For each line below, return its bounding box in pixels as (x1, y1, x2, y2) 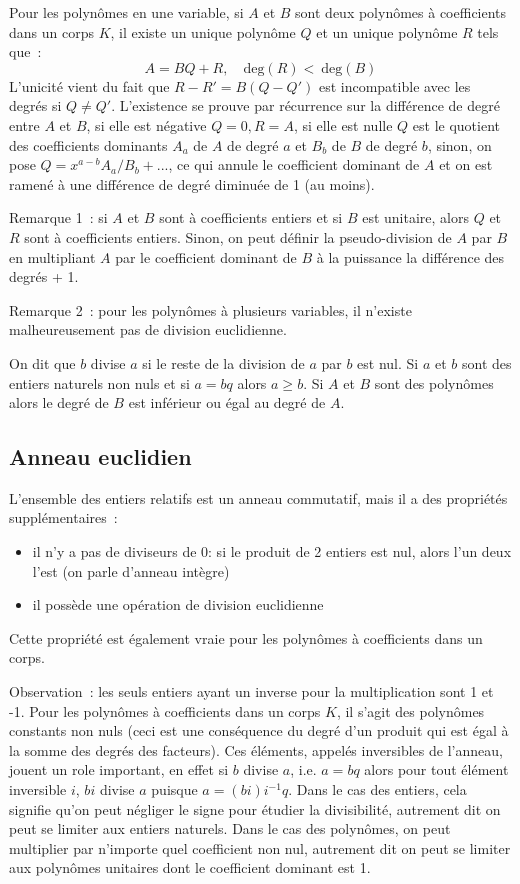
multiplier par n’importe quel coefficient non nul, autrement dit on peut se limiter (9, 837, 511, 858)
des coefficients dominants (9, 134, 168, 155)
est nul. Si (357, 352, 419, 373)
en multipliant (9, 246, 96, 267)
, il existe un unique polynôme (110, 21, 296, 42)
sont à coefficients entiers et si (159, 207, 343, 228)
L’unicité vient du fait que (9, 75, 170, 96)
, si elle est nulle (293, 114, 393, 135)
